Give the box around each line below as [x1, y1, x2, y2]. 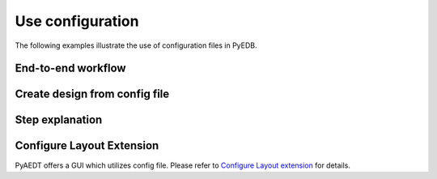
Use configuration [15, 12, 139, 30]
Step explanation [15, 113, 103, 127]
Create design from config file [15, 87, 170, 101]
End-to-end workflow [15, 62, 126, 75]
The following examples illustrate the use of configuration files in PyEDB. [15, 40, 257, 50]
